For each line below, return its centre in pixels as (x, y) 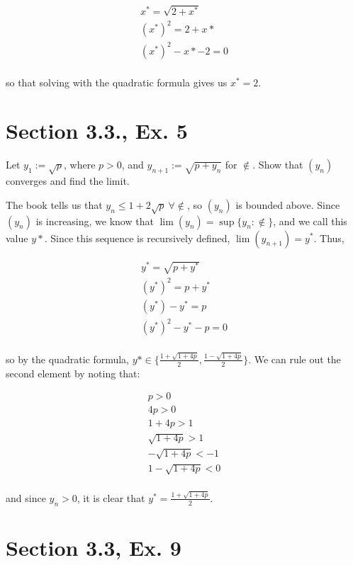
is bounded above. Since (288, 204)
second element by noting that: (73, 373)
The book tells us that (54, 204)
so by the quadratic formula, (68, 359)
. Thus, (329, 238)
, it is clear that (111, 497)
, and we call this (310, 221)
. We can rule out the (295, 359)
